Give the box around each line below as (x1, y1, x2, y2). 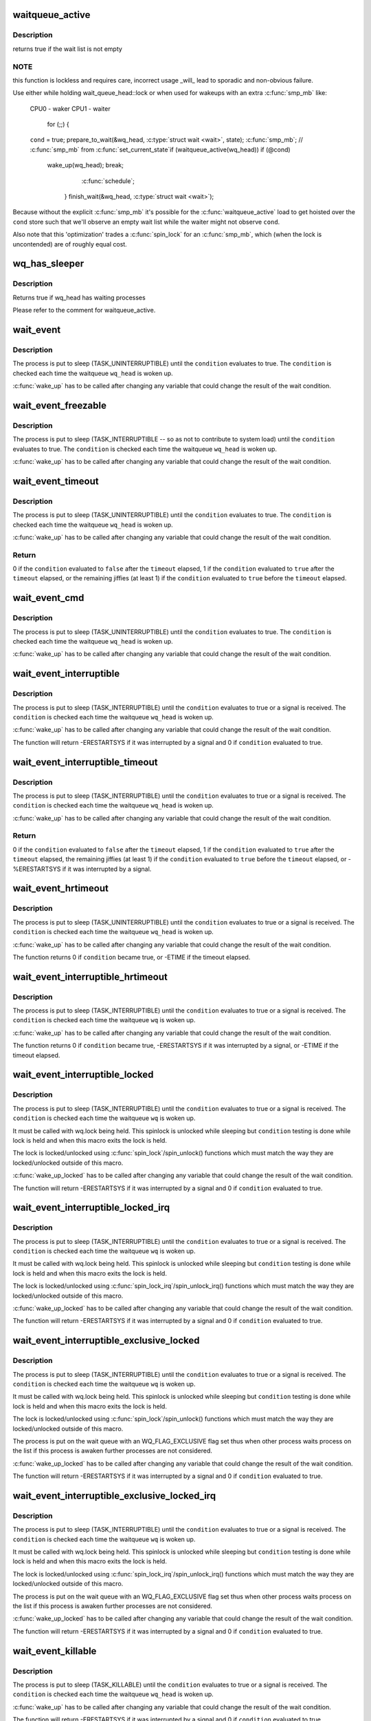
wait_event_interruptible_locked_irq (12, 1202, 170, 1214)
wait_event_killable (12, 1645, 97, 1657)
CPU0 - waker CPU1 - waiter (30, 104, 111, 113)
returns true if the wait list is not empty (12, 45, 123, 53)
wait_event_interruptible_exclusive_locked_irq (12, 1490, 216, 1501)
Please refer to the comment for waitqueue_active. (12, 306, 156, 315)
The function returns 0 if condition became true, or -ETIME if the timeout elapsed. (12, 953, 251, 961)
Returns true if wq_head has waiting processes (12, 293, 146, 302)
